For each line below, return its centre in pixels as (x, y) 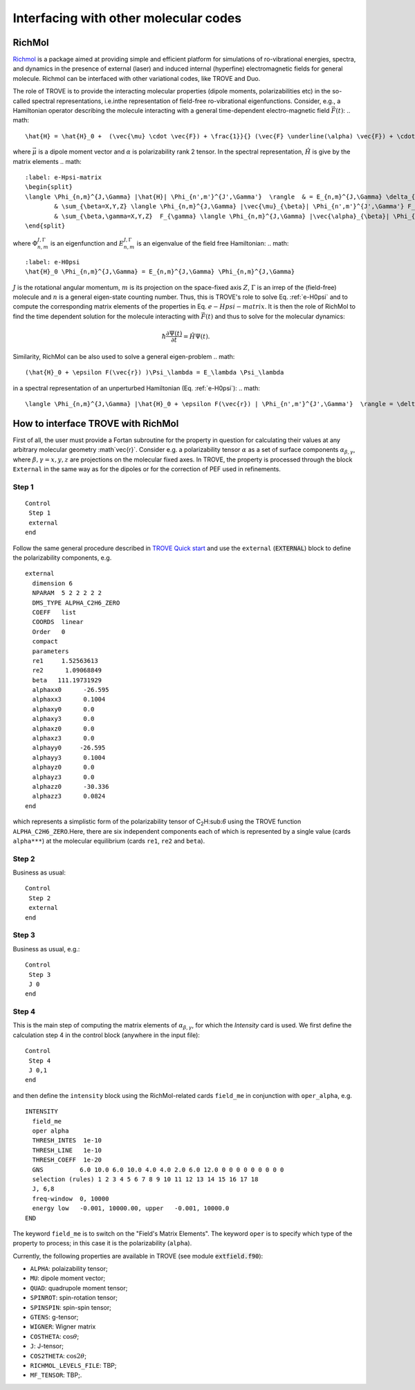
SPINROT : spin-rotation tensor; (74, 1298)
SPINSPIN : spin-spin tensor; (71, 1307)
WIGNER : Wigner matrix (63, 1327)
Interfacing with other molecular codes (127, 18)
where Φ (25, 244)
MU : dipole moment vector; (68, 1278)
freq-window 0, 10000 (71, 1198)
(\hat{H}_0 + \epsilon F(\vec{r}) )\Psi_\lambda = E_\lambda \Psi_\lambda (155, 373)
